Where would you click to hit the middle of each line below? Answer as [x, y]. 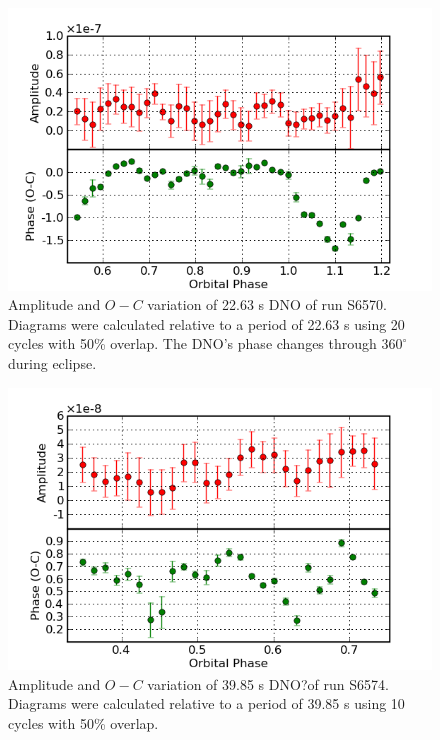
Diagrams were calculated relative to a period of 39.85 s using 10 [206, 703]
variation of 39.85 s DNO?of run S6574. [268, 683]
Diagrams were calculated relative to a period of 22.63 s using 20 [206, 323]
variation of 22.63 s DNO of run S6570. [267, 304]
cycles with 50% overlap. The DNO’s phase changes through [192, 343]
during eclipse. [52, 363]
